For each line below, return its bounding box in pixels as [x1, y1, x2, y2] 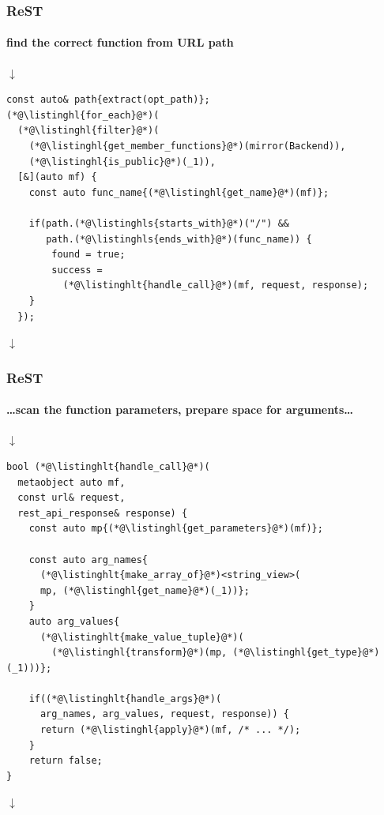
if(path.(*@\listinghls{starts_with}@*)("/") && [28, 217, 289, 229]
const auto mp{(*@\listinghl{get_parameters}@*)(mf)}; [28, 523, 323, 535]
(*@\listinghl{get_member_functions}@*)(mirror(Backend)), [28, 141, 346, 152]
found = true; [51, 249, 126, 261]
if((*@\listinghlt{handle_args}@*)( [28, 693, 222, 704]
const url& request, [17, 492, 126, 504]
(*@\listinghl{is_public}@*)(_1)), [28, 156, 216, 167]
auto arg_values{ [28, 615, 120, 627]
